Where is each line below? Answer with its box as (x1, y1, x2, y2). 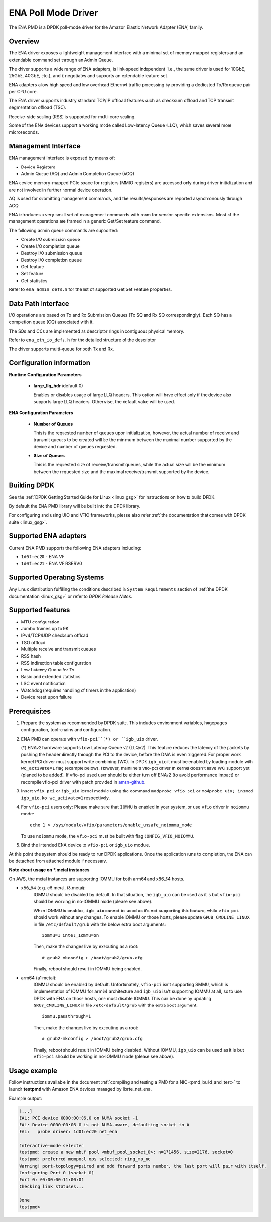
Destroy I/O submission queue (21, 250, 83, 256)
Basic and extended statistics (21, 673, 81, 679)
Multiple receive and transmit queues (21, 647, 96, 652)
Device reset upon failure (21, 694, 72, 700)
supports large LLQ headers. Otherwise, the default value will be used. (33, 399, 175, 405)
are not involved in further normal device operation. (9, 187, 113, 192)
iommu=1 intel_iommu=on (42, 933, 99, 938)
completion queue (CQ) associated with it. (9, 319, 94, 325)
